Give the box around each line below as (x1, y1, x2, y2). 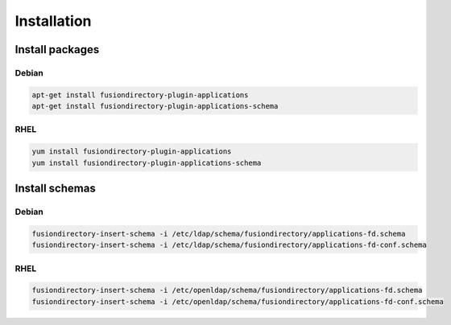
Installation (14, 12, 92, 30)
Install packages (14, 43, 100, 56)
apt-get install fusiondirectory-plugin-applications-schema (31, 101, 279, 111)
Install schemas (14, 182, 96, 195)
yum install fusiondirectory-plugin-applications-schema (31, 158, 262, 167)
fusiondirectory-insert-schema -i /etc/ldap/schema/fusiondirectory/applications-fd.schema (31, 229, 406, 238)
